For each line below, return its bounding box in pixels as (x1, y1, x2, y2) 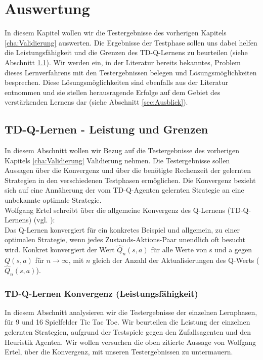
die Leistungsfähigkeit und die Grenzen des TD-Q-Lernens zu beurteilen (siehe (5, 47, 248, 58)
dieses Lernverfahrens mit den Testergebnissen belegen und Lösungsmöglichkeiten (5, 67, 257, 77)
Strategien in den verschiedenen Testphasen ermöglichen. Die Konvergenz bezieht (5, 174, 256, 185)
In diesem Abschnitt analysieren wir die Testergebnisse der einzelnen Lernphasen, (5, 306, 257, 317)
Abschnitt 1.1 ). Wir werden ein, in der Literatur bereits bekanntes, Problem (5, 57, 241, 67)
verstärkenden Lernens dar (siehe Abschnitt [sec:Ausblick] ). (5, 97, 188, 107)
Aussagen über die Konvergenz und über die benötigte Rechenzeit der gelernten (5, 165, 251, 175)
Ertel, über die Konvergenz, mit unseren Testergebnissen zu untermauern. (5, 346, 233, 357)
